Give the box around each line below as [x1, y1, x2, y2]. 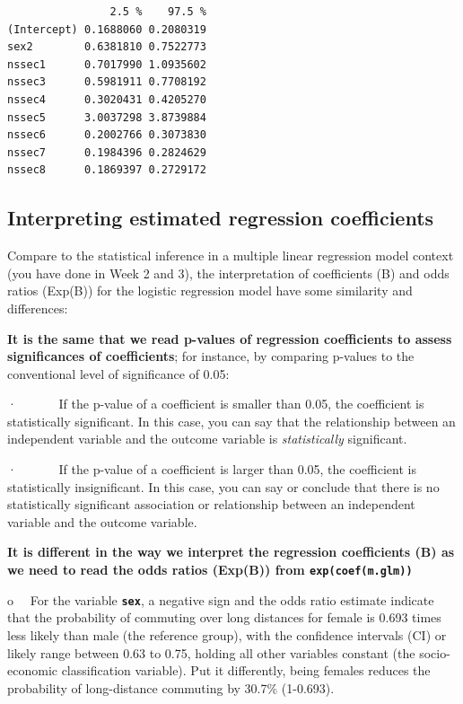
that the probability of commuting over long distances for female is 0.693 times [7, 608, 441, 627]
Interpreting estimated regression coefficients [7, 204, 434, 232]
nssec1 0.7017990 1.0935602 [7, 57, 206, 71]
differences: [7, 298, 68, 317]
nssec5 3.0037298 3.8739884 [7, 110, 206, 124]
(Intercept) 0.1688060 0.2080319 [7, 22, 206, 36]
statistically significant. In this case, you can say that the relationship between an [7, 411, 456, 430]
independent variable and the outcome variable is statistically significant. [7, 429, 407, 448]
